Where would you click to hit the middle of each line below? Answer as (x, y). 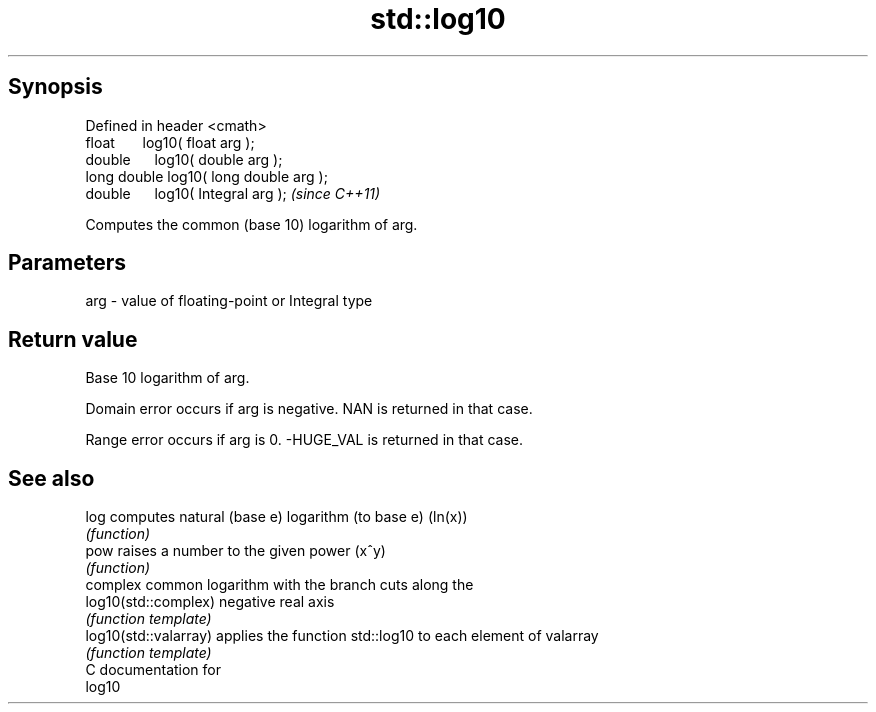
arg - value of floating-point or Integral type (229, 301)
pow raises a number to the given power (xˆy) (235, 551)
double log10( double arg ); (184, 159)
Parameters (67, 263)
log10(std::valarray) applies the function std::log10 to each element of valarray (342, 636)
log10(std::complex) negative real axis (210, 602)
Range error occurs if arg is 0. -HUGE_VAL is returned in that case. (304, 440)
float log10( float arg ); (170, 142)
